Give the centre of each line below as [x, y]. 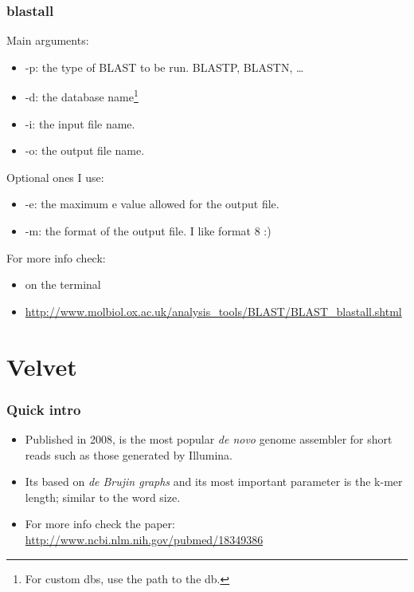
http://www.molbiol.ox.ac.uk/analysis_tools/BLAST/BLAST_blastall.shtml [213, 311]
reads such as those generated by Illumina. [129, 454]
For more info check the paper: [100, 524]
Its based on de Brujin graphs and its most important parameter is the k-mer [214, 481]
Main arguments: [48, 40]
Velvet [42, 366]
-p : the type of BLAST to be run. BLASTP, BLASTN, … [164, 67]
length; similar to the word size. [103, 497]
